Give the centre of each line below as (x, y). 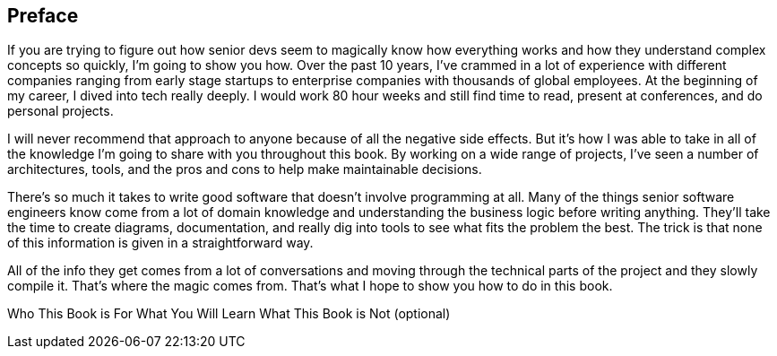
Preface (43, 16)
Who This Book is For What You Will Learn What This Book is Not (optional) (229, 314)
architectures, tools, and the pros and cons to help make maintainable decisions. (245, 169)
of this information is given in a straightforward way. (160, 243)
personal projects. (60, 111)
